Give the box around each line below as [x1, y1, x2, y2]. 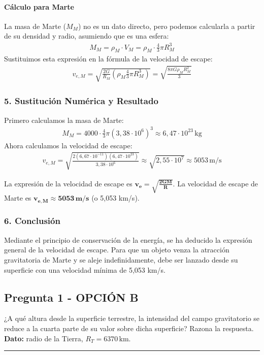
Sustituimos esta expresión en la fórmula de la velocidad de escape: [4, 53, 213, 64]
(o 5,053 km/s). [91, 192, 140, 203]
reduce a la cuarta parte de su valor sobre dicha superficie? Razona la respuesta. [4, 322, 254, 333]
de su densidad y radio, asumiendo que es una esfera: [4, 30, 169, 41]
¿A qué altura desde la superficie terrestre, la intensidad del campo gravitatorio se [4, 313, 260, 324]
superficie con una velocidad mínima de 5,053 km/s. [4, 264, 166, 275]
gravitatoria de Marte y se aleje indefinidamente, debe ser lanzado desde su [4, 254, 238, 265]
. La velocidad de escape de [173, 178, 258, 188]
